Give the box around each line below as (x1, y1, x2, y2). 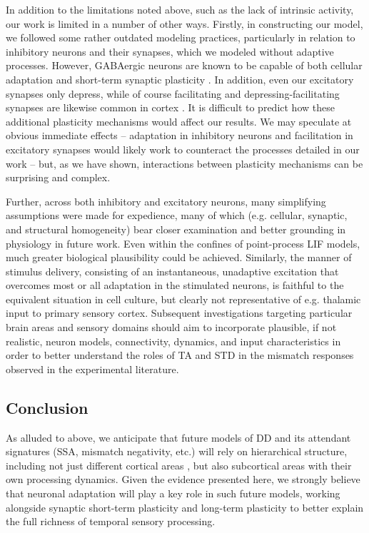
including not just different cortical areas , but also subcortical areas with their (6, 457, 352, 472)
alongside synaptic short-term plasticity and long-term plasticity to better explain (6, 499, 364, 514)
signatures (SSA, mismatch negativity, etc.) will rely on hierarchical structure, (6, 444, 348, 459)
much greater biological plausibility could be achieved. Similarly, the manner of (6, 250, 352, 265)
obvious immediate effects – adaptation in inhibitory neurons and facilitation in (6, 128, 353, 143)
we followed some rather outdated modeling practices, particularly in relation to (6, 30, 355, 45)
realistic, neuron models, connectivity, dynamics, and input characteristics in (6, 333, 341, 348)
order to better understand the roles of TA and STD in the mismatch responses (6, 347, 354, 362)
